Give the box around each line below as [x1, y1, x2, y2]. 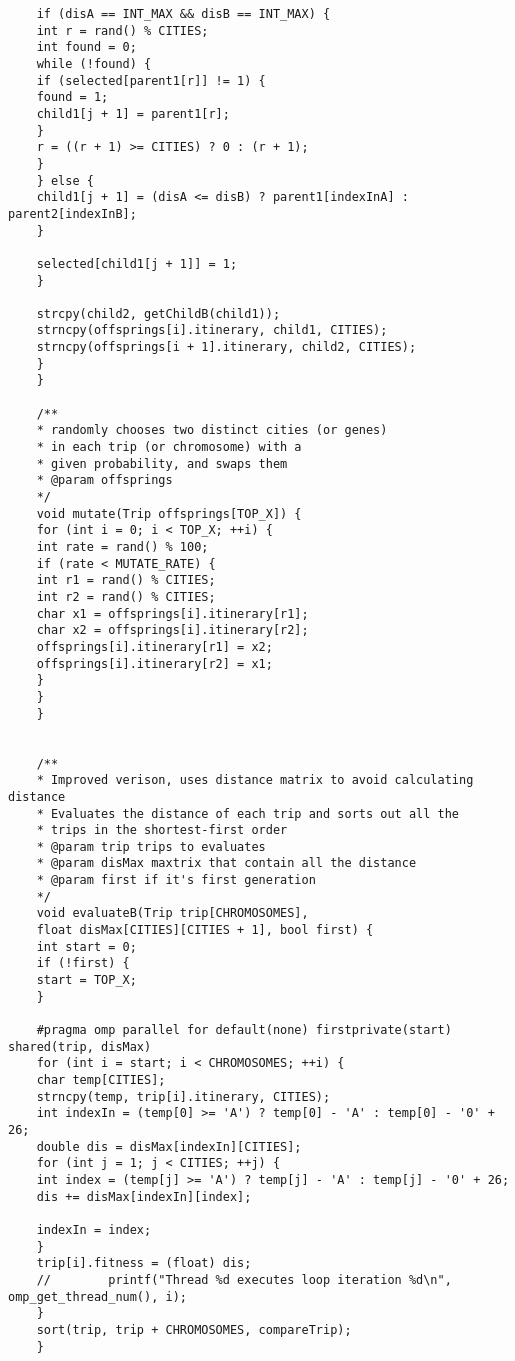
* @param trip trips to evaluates [36, 839, 266, 854]
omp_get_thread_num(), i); [8, 1289, 187, 1304]
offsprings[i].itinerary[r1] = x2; [36, 639, 273, 654]
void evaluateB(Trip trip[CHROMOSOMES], [36, 906, 309, 921]
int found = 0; [36, 40, 137, 55]
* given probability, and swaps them [36, 456, 288, 471]
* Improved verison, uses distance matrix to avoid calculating [36, 773, 474, 788]
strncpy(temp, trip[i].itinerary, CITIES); [36, 1089, 331, 1104]
